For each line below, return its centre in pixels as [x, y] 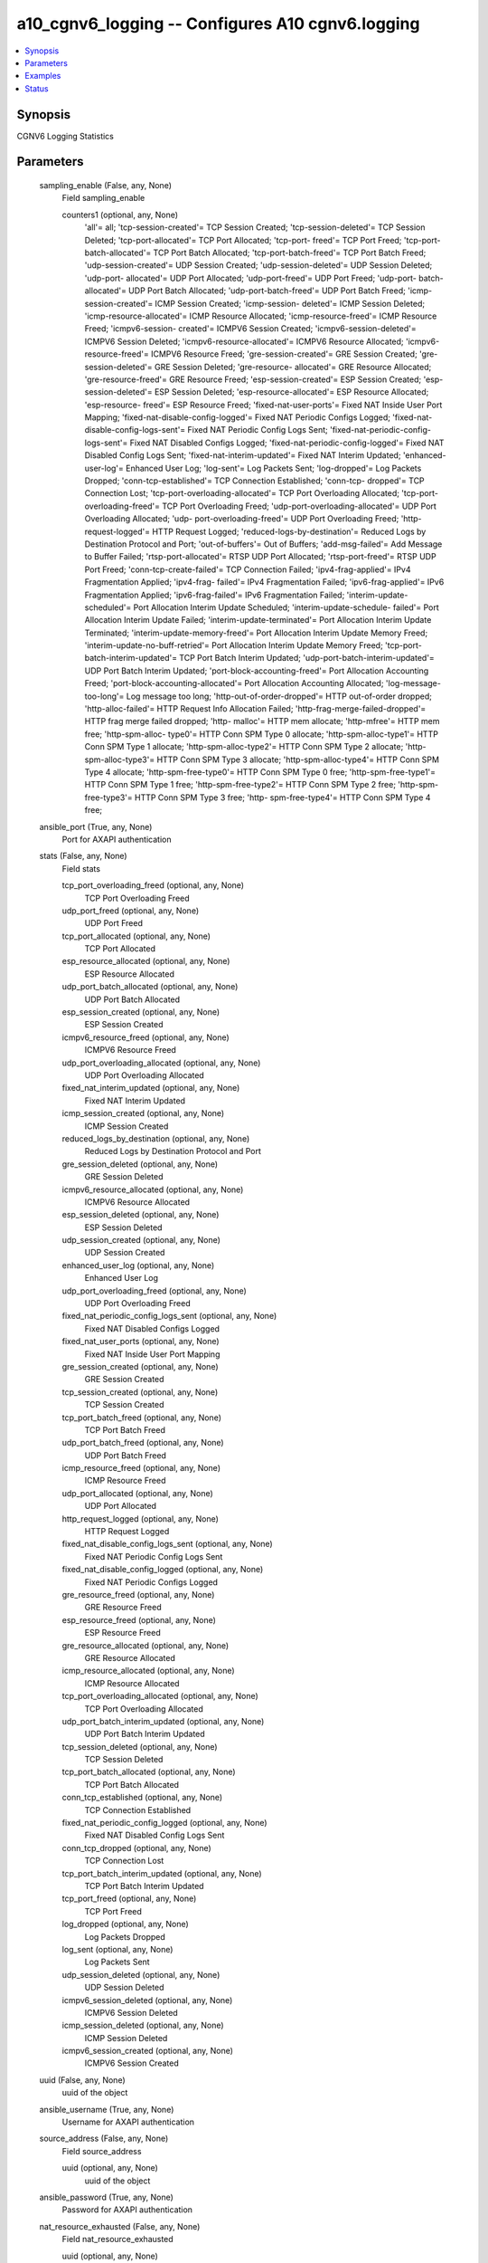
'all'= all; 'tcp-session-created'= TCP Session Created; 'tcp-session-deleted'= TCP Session [255, 227]
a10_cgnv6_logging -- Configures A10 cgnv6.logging [218, 24]
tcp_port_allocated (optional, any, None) [136, 936]
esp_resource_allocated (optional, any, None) [146, 961]
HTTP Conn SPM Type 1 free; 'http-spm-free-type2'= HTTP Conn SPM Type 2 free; [240, 785]
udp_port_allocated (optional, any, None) [138, 1493]
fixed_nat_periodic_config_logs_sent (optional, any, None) [169, 1316]
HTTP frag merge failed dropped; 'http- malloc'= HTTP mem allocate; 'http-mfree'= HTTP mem [262, 721]
